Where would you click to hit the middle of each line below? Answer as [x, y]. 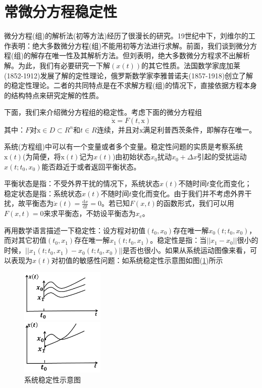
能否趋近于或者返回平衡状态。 [91, 166]
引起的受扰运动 [222, 157]
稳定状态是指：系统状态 [43, 193]
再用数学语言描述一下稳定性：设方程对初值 [75, 230]
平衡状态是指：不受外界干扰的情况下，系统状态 [82, 183]
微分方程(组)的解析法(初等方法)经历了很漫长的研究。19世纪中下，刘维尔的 [126, 36]
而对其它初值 [25, 240]
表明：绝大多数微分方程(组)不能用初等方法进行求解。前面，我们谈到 [123, 45]
